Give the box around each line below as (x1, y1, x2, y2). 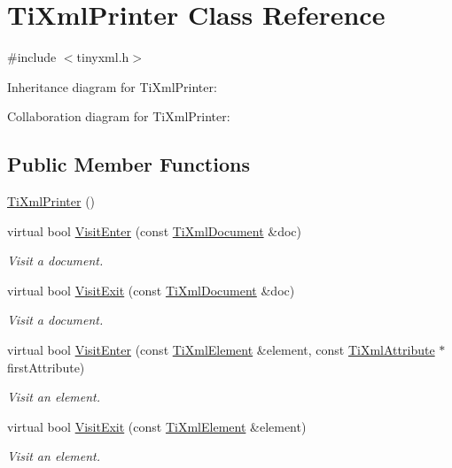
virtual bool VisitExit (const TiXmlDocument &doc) (7, 280, 295, 299)
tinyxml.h (76, 48, 129, 66)
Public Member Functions (7, 150, 250, 178)
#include (7, 48, 57, 66)
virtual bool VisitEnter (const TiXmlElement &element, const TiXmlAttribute (7, 341, 435, 359)
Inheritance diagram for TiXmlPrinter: (7, 77, 217, 96)
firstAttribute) (7, 357, 85, 376)
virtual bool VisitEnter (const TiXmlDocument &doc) (7, 221, 302, 240)
